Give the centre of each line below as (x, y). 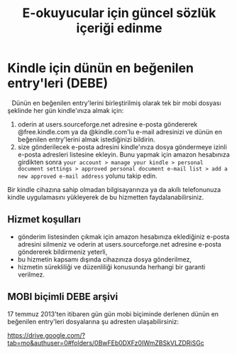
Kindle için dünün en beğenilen (100, 68)
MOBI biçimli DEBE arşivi (63, 297)
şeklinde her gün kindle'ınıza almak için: (66, 110)
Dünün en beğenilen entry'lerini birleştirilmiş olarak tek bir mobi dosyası (116, 103)
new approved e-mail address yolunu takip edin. (87, 176)
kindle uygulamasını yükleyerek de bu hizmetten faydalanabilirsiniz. (106, 197)
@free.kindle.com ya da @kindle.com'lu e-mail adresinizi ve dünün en (120, 132)
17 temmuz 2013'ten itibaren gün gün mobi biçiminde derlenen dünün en (113, 313)
